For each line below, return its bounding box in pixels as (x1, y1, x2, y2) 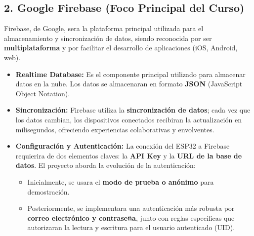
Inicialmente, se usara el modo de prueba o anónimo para (27, 176, 214, 187)
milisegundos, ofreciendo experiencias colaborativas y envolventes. (15, 124, 214, 134)
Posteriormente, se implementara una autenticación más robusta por (27, 203, 235, 213)
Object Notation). (15, 88, 70, 98)
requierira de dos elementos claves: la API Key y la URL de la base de (15, 150, 242, 160)
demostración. (27, 186, 70, 197)
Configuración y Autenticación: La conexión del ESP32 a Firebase (15, 141, 230, 151)
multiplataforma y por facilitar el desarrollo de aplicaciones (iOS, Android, (4, 42, 238, 53)
